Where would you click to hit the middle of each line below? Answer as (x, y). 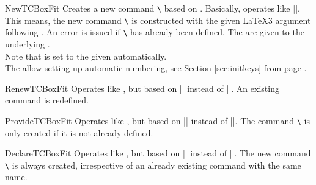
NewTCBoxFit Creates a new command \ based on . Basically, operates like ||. (152, 8)
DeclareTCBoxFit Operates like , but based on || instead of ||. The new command (158, 153)
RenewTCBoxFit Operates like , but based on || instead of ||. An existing (142, 88)
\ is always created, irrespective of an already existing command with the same (153, 165)
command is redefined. (47, 100)
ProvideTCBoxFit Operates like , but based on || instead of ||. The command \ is (157, 120)
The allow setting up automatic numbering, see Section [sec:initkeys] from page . (156, 68)
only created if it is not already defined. (79, 132)
